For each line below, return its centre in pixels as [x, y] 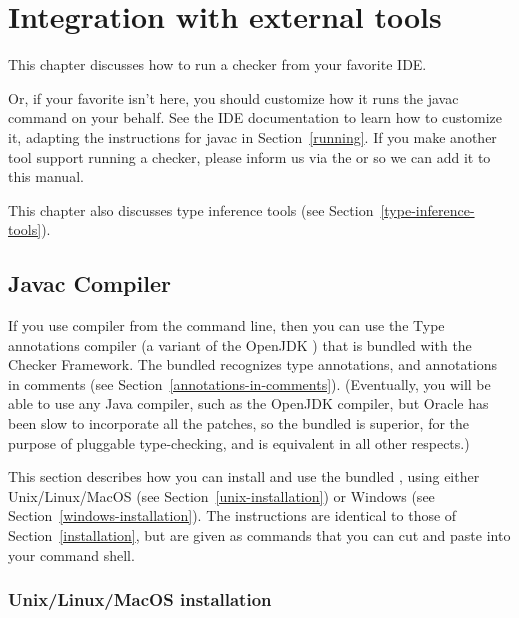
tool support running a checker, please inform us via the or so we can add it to [249, 156]
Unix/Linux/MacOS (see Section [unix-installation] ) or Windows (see [221, 495]
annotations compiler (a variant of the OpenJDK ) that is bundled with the [240, 344]
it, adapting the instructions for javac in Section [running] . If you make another [252, 136]
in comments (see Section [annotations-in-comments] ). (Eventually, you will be [249, 383]
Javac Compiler [89, 283]
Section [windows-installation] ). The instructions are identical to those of [232, 515]
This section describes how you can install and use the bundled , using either [244, 476]
